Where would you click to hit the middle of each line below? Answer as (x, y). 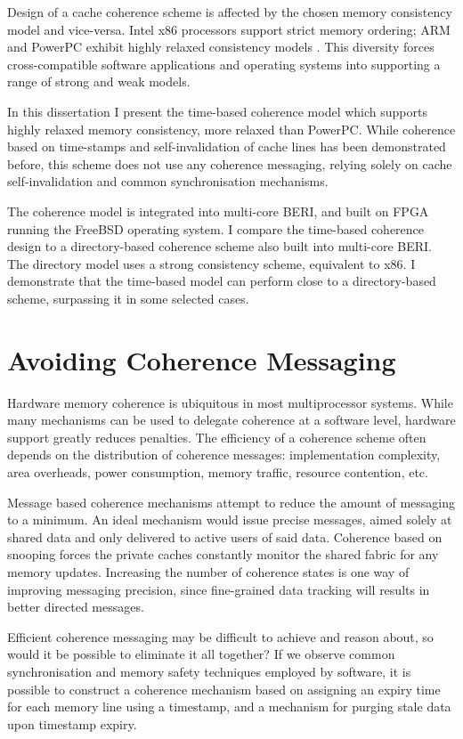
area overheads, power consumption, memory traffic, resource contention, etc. (218, 472)
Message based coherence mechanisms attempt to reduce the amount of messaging (231, 502)
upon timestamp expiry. (72, 723)
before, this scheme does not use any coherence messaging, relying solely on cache (230, 163)
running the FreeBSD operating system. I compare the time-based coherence (216, 228)
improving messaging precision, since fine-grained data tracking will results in (219, 589)
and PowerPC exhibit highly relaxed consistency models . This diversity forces (221, 47)
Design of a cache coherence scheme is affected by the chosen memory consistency (230, 12)
